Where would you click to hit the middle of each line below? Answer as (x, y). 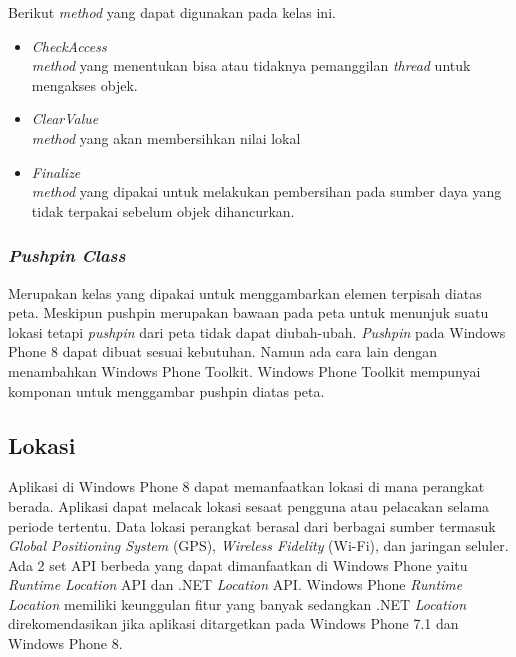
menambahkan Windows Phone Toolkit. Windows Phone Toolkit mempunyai (244, 370)
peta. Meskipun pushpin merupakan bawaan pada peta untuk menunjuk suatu (248, 312)
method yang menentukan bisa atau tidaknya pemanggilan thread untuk (251, 65)
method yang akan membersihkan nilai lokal (166, 137)
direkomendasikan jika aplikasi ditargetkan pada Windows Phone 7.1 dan (233, 623)
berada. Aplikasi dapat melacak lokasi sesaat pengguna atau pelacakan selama (249, 505)
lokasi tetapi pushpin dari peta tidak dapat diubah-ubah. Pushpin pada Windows (257, 331)
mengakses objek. (84, 84)
